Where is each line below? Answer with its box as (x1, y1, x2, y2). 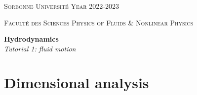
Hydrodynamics (4, 34, 59, 44)
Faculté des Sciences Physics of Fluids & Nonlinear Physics (4, 17, 194, 27)
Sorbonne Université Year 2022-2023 (4, 1, 119, 11)
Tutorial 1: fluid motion (4, 43, 76, 53)
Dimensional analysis (4, 72, 149, 92)
